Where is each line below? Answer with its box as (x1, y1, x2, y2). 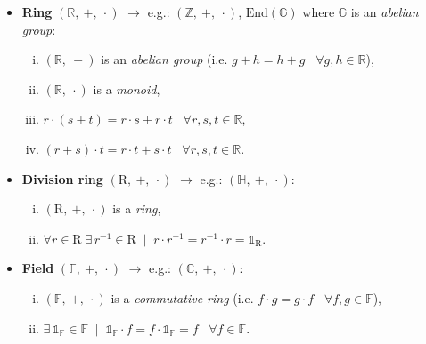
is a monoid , (93, 79, 160, 98)
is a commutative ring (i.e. (111, 288, 254, 307)
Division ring (21, 169, 103, 188)
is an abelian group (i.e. (101, 50, 228, 68)
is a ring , (112, 199, 161, 218)
